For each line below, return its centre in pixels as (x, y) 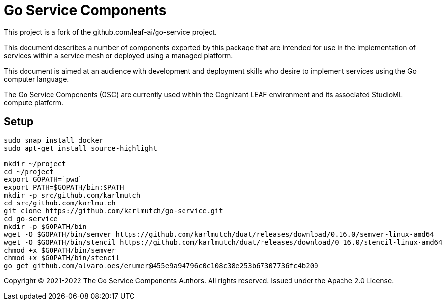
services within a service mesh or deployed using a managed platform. (118, 55)
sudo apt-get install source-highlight (80, 148)
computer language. (37, 79)
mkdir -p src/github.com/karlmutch (72, 195)
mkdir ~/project (35, 164)
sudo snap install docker (54, 140)
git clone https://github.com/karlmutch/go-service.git (114, 211)
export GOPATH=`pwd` (43, 179)
